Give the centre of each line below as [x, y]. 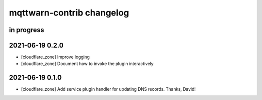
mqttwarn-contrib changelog [69, 13]
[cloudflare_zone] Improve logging [55, 57]
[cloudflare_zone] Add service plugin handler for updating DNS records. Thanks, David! [108, 89]
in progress [27, 30]
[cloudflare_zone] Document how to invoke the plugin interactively [87, 64]
